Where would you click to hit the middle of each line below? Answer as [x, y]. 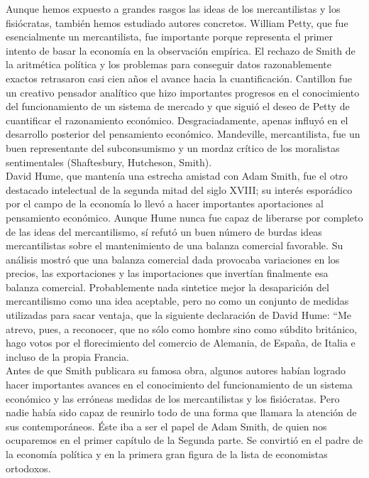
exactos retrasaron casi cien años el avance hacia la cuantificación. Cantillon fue [179, 78]
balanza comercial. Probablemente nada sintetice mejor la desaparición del [167, 287]
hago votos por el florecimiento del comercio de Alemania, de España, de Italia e [181, 343]
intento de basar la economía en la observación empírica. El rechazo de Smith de [181, 50]
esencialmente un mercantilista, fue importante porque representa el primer [169, 37]
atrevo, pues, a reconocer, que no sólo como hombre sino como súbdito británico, [182, 328]
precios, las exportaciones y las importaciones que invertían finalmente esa [167, 273]
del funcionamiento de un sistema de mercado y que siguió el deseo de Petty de [178, 106]
